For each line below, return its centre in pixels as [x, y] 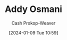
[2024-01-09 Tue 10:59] [33, 32]
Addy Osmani [33, 9]
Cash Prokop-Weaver [33, 23]
